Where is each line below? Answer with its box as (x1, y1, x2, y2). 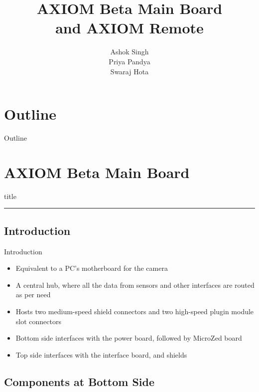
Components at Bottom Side (4, 374, 155, 389)
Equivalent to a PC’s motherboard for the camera (15, 263, 168, 273)
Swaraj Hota (110, 66, 149, 76)
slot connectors (15, 316, 61, 326)
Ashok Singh (110, 46, 149, 57)
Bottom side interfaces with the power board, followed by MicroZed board (15, 333, 242, 343)
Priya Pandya (109, 56, 150, 66)
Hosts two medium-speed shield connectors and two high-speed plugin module (15, 306, 254, 316)
